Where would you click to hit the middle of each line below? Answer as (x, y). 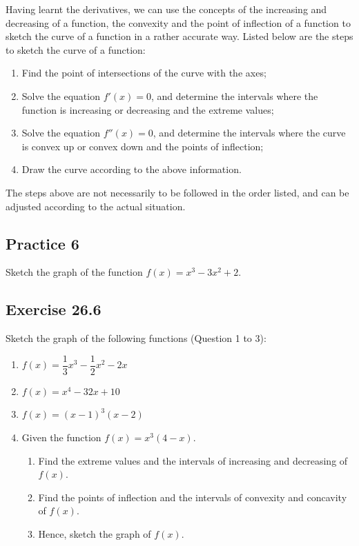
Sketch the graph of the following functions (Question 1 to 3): (136, 338)
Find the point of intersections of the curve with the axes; (144, 73)
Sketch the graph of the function (74, 272)
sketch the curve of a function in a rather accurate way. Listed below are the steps (179, 36)
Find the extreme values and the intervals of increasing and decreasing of (193, 460)
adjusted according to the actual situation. (96, 206)
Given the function (61, 437)
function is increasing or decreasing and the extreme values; (148, 109)
